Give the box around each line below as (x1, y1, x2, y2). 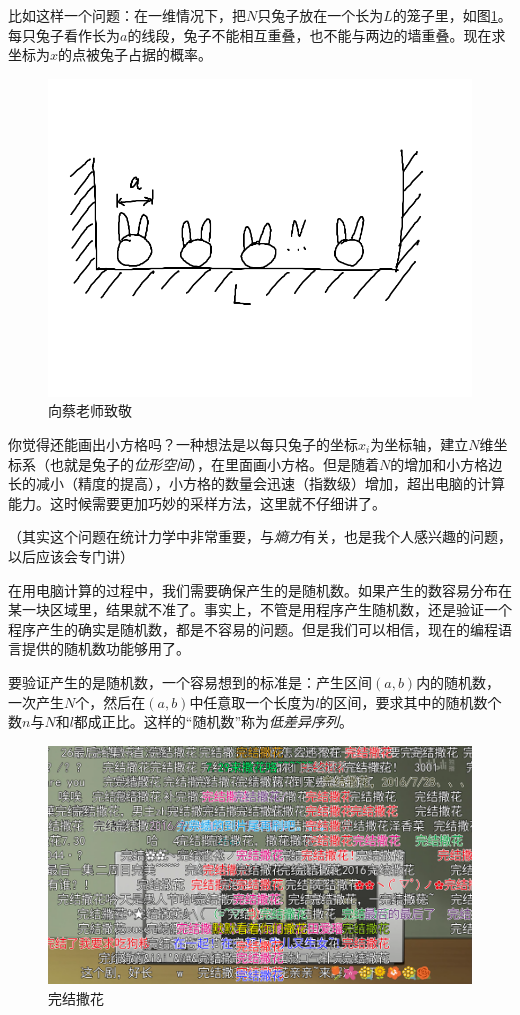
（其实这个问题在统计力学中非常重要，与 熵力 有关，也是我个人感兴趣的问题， (8, 526, 512, 547)
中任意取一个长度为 (189, 691, 316, 712)
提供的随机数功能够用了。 (21, 638, 190, 659)
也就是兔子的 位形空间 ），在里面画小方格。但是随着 (49, 453, 379, 474)
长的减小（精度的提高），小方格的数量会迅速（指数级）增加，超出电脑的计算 (8, 473, 505, 494)
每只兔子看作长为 (8, 24, 120, 45)
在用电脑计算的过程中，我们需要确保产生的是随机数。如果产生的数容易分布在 (8, 579, 512, 600)
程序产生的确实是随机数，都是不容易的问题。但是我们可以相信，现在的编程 (8, 618, 498, 639)
